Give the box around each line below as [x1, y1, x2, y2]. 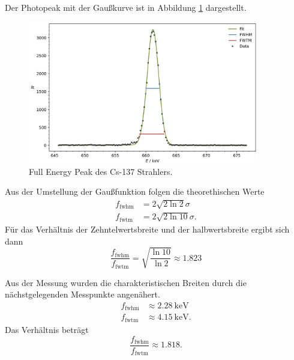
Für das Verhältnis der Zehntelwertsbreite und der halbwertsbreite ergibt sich [5, 222, 290, 235]
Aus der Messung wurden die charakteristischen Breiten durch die [5, 276, 247, 288]
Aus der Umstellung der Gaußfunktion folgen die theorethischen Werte [5, 185, 265, 198]
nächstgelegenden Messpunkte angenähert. [5, 288, 160, 301]
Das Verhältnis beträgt [5, 323, 89, 335]
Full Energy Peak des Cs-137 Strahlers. [29, 165, 173, 177]
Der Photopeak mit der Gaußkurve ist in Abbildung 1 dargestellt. [5, 1, 247, 13]
